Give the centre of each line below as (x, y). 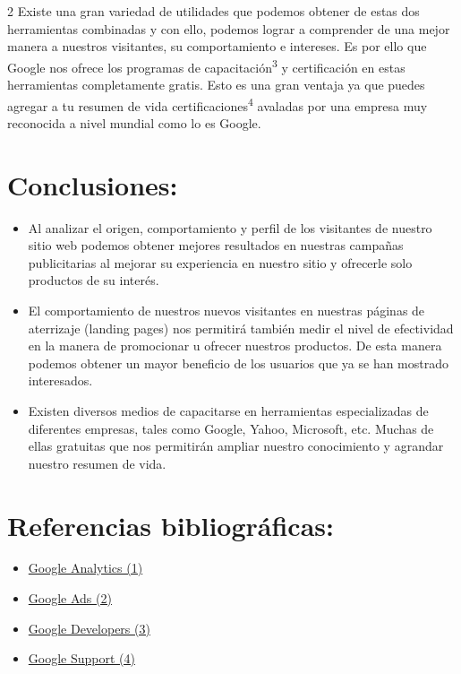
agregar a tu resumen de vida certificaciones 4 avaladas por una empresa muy (218, 104)
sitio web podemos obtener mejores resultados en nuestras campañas (216, 245)
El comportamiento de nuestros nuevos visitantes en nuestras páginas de (226, 310)
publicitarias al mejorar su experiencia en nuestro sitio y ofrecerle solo (220, 262)
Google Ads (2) (70, 598)
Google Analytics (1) (85, 568)
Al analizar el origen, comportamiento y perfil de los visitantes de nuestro (230, 227)
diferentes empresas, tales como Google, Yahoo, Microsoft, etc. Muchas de (231, 428)
